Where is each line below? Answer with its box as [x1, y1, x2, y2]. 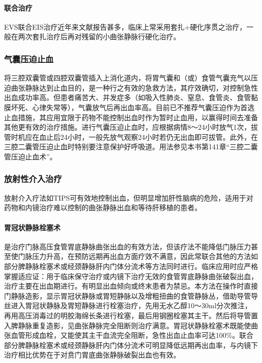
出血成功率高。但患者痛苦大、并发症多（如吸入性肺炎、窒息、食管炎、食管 [4, 92, 251, 103]
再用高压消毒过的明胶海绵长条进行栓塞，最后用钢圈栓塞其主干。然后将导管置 [4, 310, 258, 320]
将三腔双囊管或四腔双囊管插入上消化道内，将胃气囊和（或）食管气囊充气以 [4, 72, 251, 83]
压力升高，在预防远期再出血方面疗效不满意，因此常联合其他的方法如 [32, 251, 258, 261]
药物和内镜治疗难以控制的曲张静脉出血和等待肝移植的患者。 [4, 202, 202, 213]
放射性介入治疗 [4, 172, 62, 185]
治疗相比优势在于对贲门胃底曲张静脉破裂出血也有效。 [4, 349, 180, 360]
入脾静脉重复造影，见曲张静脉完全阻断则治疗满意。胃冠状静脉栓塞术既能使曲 [4, 320, 258, 330]
